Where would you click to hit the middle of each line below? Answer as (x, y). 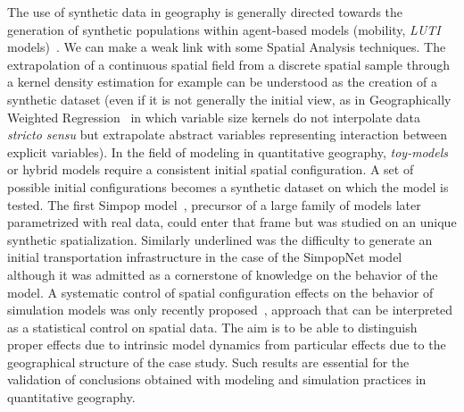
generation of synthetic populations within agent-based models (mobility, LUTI (224, 29)
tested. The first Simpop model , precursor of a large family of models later (214, 204)
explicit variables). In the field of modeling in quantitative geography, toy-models (228, 151)
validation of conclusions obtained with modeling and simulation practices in (217, 379)
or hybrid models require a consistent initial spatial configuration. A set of (211, 169)
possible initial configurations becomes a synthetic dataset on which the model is (228, 186)
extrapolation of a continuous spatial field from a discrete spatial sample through (229, 64)
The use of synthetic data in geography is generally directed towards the (205, 12)
